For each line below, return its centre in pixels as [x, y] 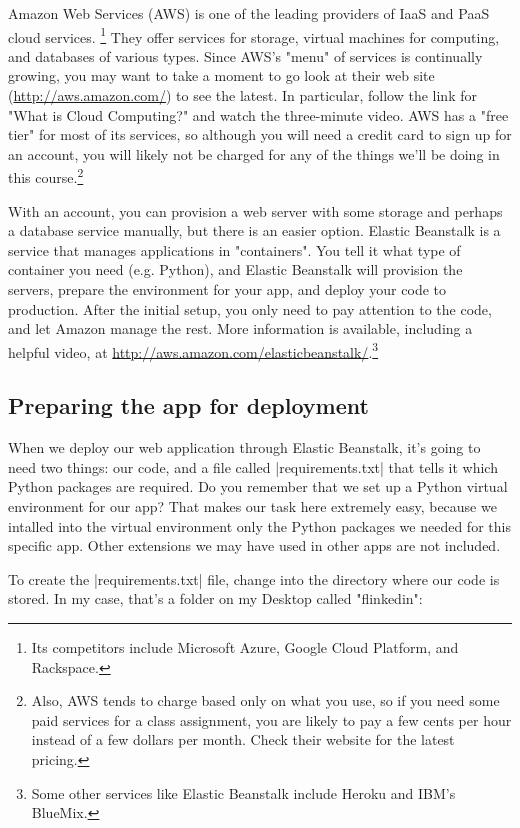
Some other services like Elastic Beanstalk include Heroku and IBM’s [243, 792]
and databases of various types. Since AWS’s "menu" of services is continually [245, 55]
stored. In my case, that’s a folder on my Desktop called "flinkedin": [215, 598]
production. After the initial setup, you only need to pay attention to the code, [250, 308]
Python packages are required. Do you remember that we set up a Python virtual [258, 486]
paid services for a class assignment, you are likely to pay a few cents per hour [271, 719]
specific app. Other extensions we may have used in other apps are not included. [254, 545]
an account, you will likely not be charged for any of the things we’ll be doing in [254, 153]
